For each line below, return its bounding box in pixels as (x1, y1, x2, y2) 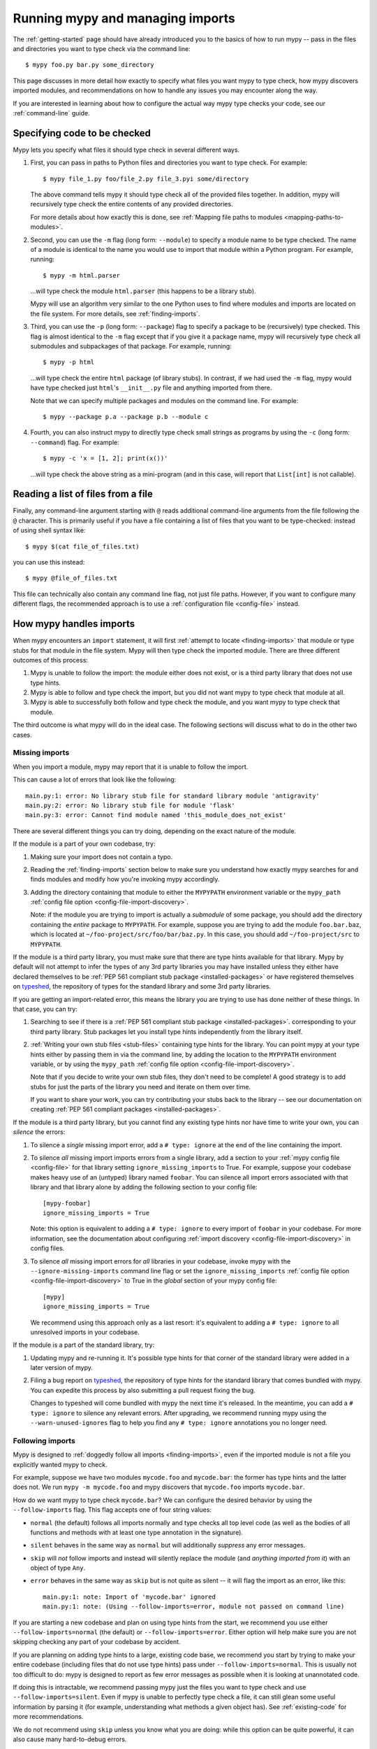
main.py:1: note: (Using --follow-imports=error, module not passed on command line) (43, 1603, 345, 1610)
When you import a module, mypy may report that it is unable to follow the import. (13, 763, 249, 771)
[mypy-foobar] (43, 1199, 91, 1207)
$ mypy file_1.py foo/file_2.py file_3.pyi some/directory (43, 175, 249, 183)
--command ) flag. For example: (30, 438, 119, 446)
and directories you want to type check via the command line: (13, 44, 191, 52)
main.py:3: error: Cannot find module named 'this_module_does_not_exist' (25, 812, 287, 819)
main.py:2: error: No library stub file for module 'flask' (25, 801, 235, 809)
